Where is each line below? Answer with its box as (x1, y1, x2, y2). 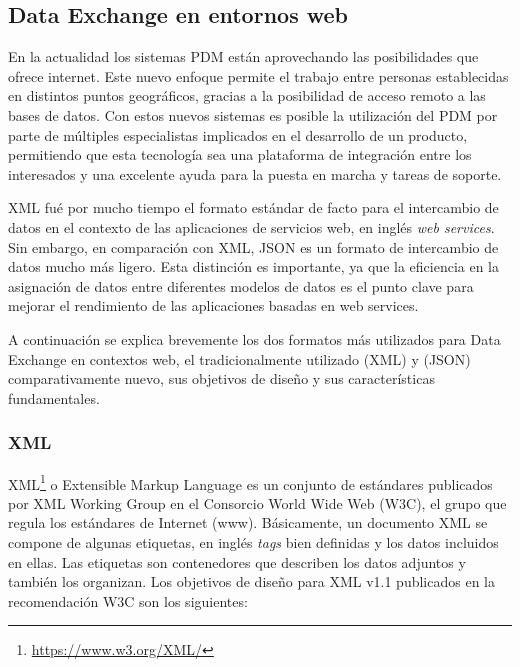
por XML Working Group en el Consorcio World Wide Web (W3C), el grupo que (8, 492, 507, 513)
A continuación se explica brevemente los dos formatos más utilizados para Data (8, 328, 501, 349)
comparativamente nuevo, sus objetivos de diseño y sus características (8, 368, 435, 389)
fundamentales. (8, 387, 100, 408)
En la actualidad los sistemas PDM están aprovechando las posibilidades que (8, 46, 479, 67)
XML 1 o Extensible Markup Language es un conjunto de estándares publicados (8, 470, 493, 494)
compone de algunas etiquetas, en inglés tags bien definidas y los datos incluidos (8, 531, 499, 552)
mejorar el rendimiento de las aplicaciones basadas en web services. (8, 295, 419, 316)
